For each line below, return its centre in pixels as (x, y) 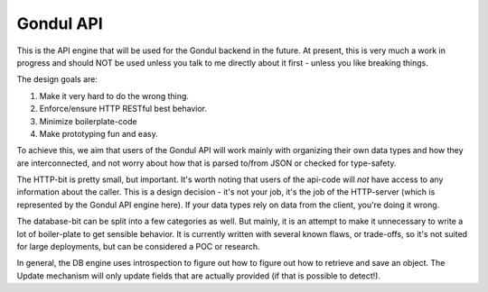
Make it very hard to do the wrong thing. (114, 96)
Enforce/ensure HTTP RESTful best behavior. (123, 109)
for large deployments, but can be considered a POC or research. (138, 247)
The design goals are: (57, 79)
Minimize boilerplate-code (88, 121)
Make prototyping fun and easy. (99, 133)
